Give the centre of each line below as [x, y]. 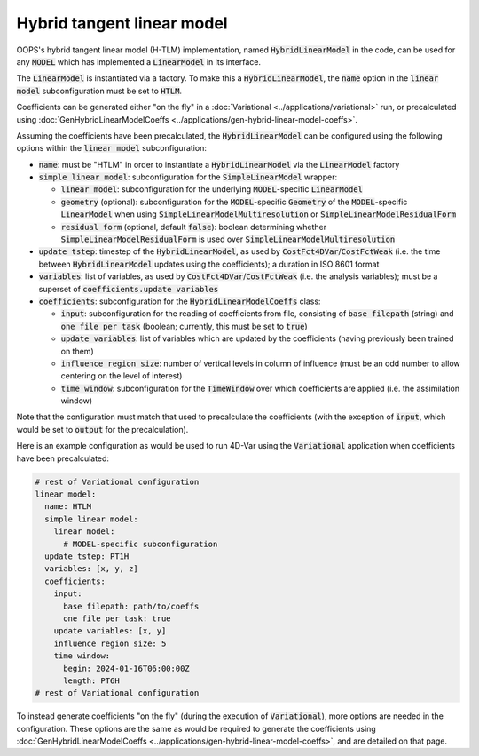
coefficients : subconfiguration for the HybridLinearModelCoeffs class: [180, 301]
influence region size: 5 [110, 643]
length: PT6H [91, 680]
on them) [77, 351]
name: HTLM [68, 507]
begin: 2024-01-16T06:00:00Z [126, 668]
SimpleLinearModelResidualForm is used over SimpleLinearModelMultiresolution [228, 239]
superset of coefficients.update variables [129, 289]
